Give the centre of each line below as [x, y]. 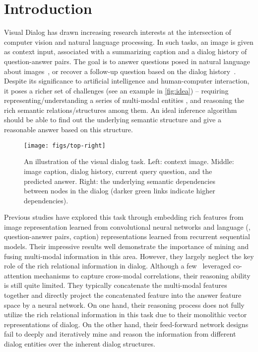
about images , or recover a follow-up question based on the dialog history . [120, 71]
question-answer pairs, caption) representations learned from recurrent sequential [127, 236]
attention [18, 275]
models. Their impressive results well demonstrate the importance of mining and [126, 246]
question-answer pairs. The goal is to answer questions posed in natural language [127, 61]
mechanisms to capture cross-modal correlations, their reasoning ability [142, 275]
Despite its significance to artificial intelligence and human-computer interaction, [127, 81]
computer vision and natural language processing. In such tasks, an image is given [129, 42]
